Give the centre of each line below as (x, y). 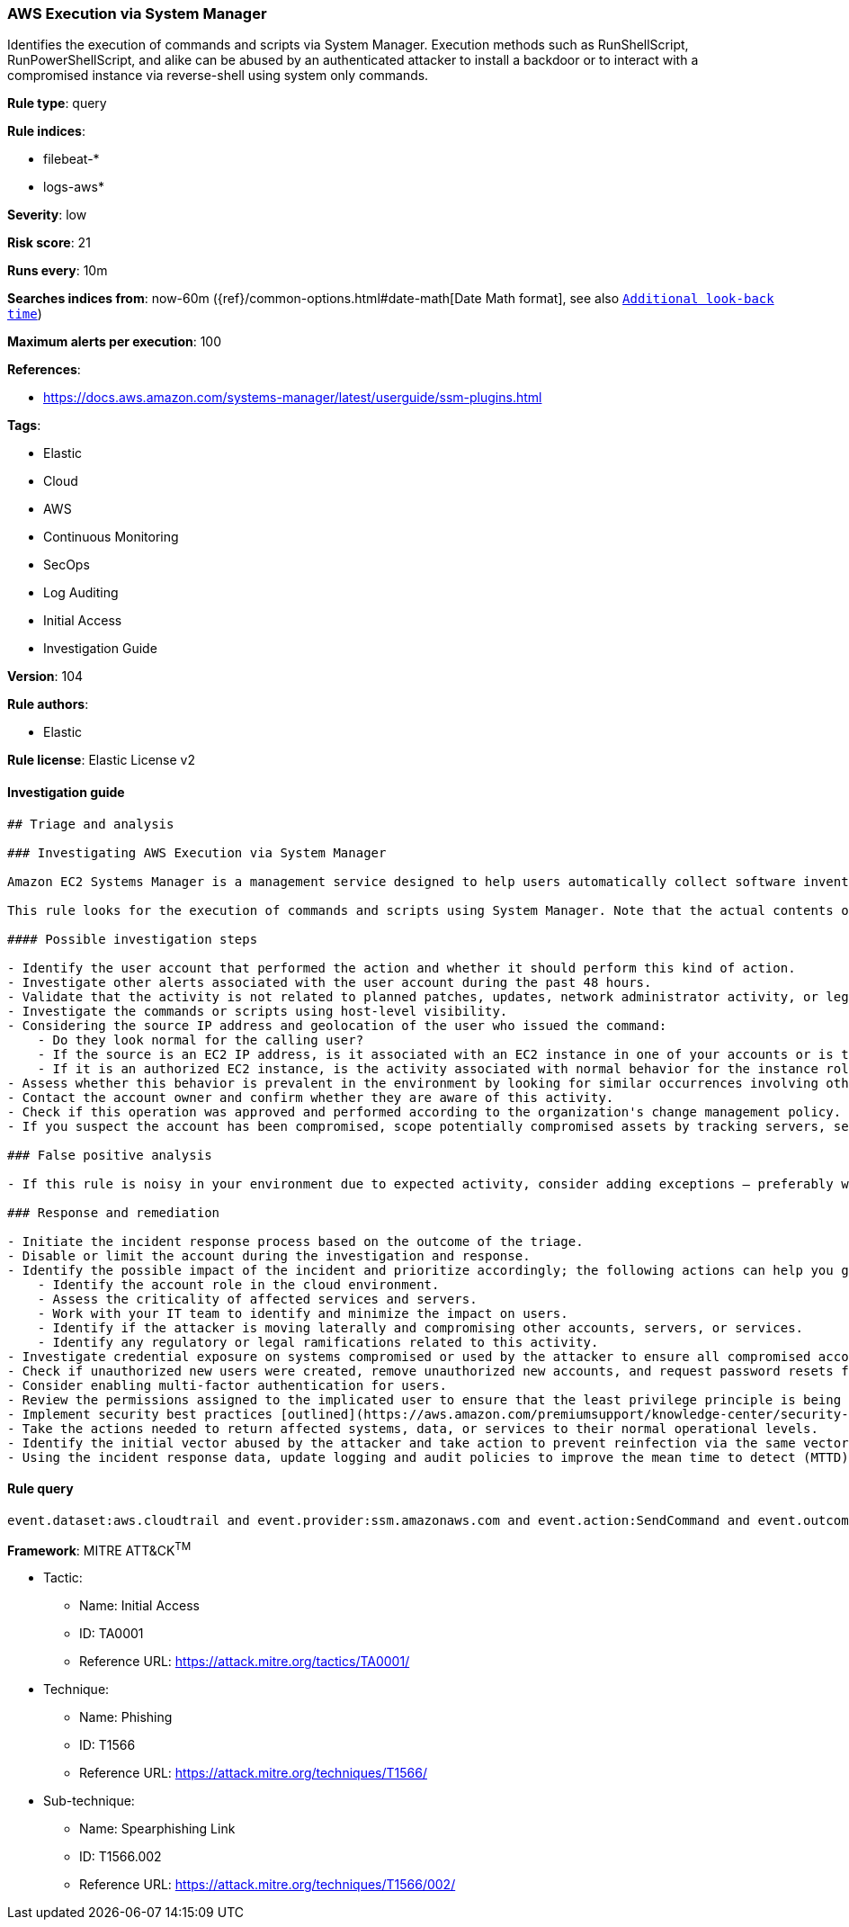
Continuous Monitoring (111, 537)
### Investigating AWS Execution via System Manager (197, 852)
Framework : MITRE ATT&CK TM (99, 1549)
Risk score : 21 (49, 243)
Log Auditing (81, 593)
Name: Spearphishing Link (157, 1829)
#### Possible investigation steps (133, 939)
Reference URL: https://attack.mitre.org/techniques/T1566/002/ (268, 1885)
